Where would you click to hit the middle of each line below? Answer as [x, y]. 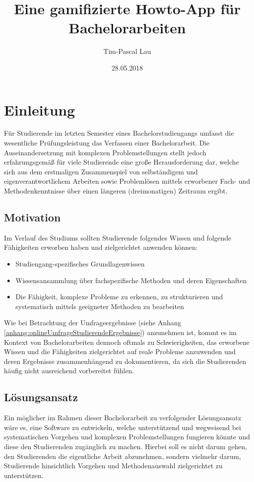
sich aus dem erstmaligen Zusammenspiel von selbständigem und [101, 171]
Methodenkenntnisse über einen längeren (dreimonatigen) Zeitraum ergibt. [116, 191]
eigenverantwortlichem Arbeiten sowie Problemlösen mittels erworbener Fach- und [127, 181]
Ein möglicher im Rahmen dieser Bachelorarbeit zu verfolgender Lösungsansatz [123, 418]
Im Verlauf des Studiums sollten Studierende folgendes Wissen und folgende [118, 237]
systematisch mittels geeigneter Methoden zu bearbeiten [100, 306]
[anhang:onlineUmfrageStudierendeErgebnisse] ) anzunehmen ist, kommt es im [120, 332]
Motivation [32, 217]
